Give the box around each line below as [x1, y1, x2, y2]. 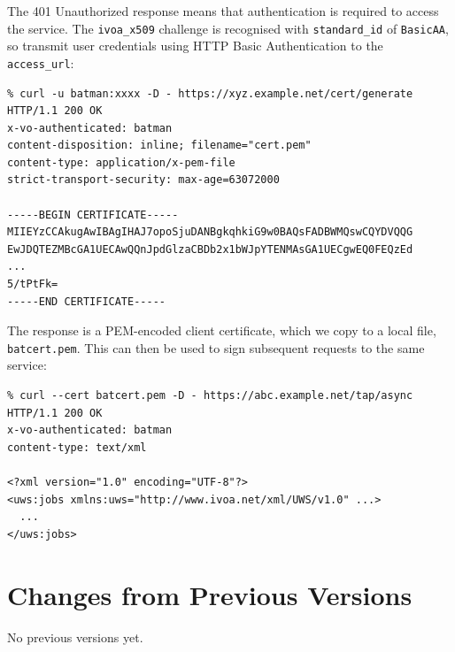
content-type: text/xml [7, 441, 147, 454]
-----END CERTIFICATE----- [7, 295, 166, 308]
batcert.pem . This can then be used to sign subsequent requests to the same [7, 338, 425, 357]
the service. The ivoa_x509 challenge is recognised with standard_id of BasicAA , [7, 19, 449, 37]
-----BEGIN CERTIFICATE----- [7, 208, 179, 221]
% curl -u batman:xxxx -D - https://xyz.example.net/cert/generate [7, 87, 413, 100]
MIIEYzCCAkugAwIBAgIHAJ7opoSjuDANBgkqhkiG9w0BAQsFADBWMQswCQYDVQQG [7, 226, 413, 239]
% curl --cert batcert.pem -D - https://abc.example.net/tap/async [7, 389, 413, 403]
